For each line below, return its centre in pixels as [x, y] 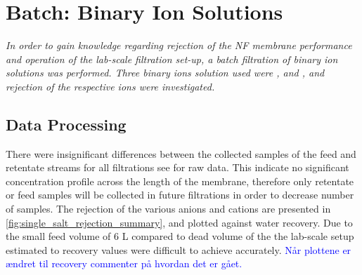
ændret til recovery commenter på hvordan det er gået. [124, 263]
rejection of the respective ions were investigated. [110, 86]
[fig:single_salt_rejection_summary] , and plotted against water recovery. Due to [179, 222]
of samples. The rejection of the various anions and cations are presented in [168, 209]
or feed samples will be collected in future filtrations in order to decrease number [180, 195]
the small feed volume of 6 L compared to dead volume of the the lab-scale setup [180, 236]
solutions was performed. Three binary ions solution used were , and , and [165, 73]
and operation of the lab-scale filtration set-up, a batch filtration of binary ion [172, 59]
